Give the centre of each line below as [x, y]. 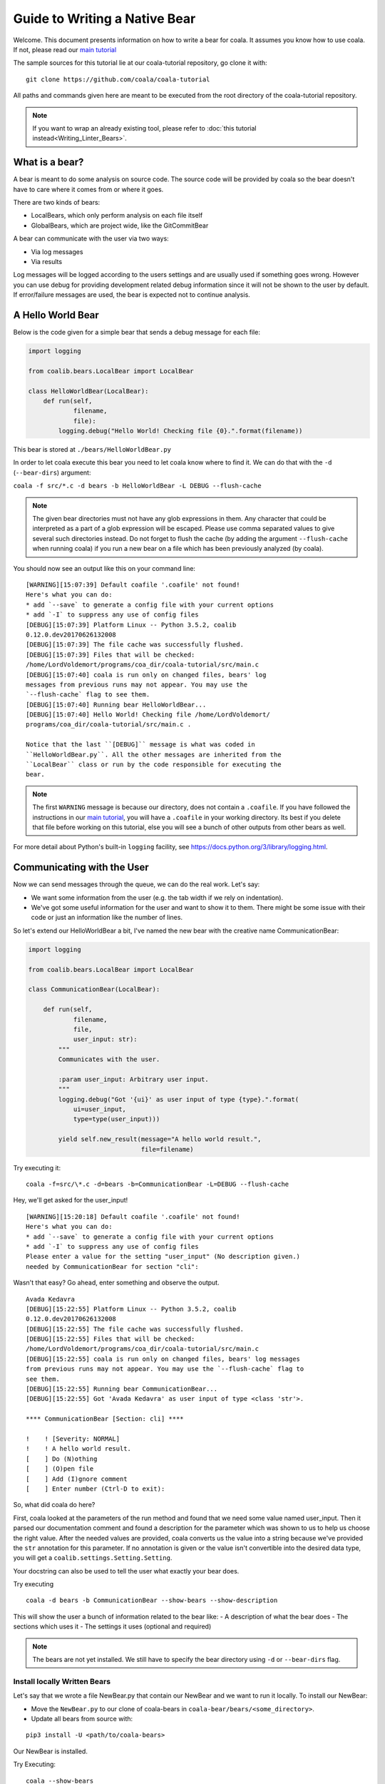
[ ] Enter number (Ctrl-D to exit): [96, 1489]
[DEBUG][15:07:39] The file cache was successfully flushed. [135, 645]
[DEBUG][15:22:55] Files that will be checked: [111, 1339]
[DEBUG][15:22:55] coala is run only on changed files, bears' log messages [163, 1359]
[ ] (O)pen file [60, 1469]
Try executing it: [37, 1167]
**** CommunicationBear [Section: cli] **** [105, 1419]
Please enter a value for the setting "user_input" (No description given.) [163, 1257]
